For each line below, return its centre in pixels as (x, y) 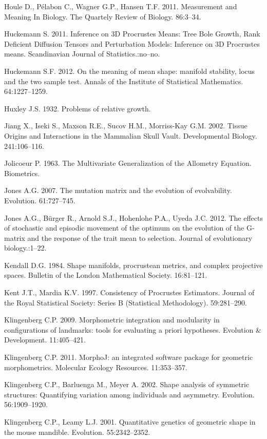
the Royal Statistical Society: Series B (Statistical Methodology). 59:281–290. (126, 302)
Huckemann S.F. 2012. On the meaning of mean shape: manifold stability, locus (130, 71)
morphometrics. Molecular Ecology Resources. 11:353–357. (96, 367)
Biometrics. (22, 173)
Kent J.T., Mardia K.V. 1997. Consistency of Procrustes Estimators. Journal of (129, 292)
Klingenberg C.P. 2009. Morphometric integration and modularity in (112, 320)
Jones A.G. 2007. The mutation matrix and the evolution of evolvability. (118, 190)
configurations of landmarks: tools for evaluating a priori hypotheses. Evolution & (133, 329)
